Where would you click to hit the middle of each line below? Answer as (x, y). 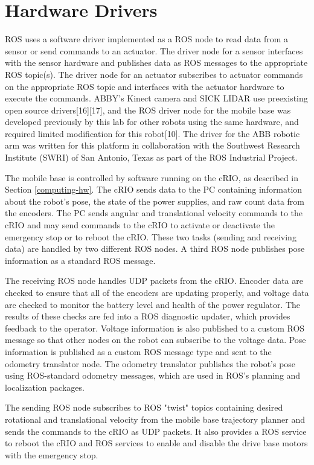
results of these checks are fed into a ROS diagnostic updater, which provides (148, 316)
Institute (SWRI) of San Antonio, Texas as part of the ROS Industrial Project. (151, 157)
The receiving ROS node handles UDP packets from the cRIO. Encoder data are (154, 281)
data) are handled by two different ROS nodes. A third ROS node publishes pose (155, 249)
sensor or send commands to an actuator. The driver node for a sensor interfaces (154, 50)
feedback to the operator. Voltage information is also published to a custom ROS (155, 328)
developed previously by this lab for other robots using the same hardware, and (152, 122)
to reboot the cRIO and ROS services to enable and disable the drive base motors (156, 443)
